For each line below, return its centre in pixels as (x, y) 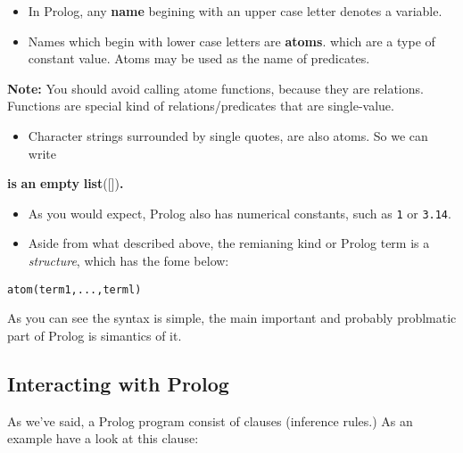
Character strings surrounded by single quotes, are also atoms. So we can (228, 135)
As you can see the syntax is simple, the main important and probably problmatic (232, 318)
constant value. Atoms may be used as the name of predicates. (199, 58)
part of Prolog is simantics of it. (95, 335)
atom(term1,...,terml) (74, 289)
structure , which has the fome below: (128, 260)
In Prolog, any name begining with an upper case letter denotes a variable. (235, 11)
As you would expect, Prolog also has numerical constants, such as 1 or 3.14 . (240, 213)
